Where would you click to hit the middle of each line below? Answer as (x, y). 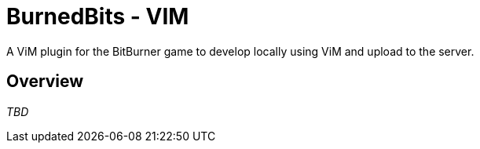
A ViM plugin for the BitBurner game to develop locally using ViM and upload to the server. (240, 51)
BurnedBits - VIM (98, 16)
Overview (45, 82)
